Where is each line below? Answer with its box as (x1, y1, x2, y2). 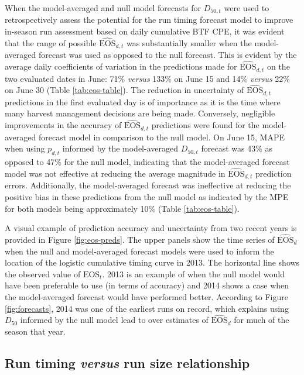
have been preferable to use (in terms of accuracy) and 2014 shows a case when (5, 279, 289, 291)
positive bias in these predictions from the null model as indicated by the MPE (5, 190, 289, 202)
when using (5, 142, 45, 154)
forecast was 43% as (201, 142, 272, 154)
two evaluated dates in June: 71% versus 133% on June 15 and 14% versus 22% (5, 72, 291, 84)
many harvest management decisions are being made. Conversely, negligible (5, 107, 275, 119)
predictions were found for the (151, 119, 259, 131)
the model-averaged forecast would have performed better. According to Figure (5, 290, 288, 302)
